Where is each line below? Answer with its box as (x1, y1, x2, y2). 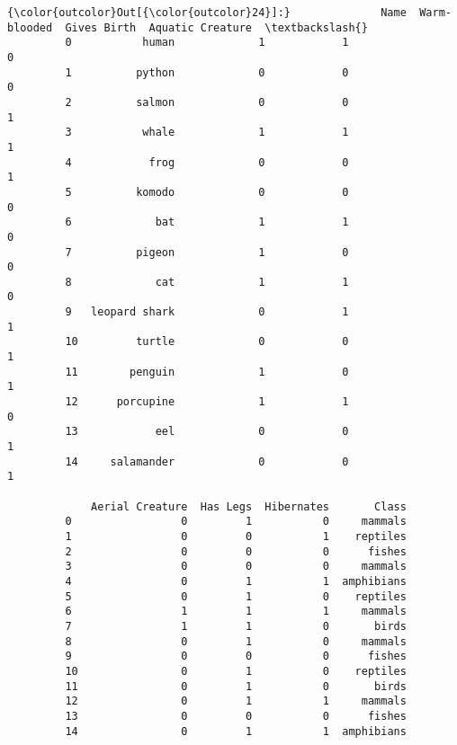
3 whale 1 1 (65, 126, 349, 139)
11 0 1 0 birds (65, 679, 407, 693)
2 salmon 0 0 (65, 95, 349, 109)
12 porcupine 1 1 (65, 395, 349, 409)
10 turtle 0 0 (65, 335, 349, 349)
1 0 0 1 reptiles (65, 529, 407, 543)
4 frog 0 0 (65, 155, 349, 169)
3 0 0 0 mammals (65, 560, 407, 573)
